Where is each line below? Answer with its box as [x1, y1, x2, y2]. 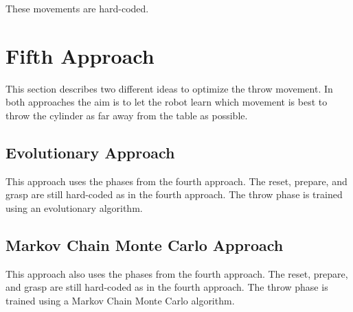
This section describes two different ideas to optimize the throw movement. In [5, 81, 333, 95]
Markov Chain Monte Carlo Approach [5, 234, 284, 255]
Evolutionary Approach [5, 141, 175, 163]
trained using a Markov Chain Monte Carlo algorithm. [5, 293, 235, 307]
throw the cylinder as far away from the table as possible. [5, 108, 248, 122]
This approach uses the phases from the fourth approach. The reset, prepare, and [5, 173, 348, 188]
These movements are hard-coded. [5, 1, 149, 15]
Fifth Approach [5, 41, 155, 69]
